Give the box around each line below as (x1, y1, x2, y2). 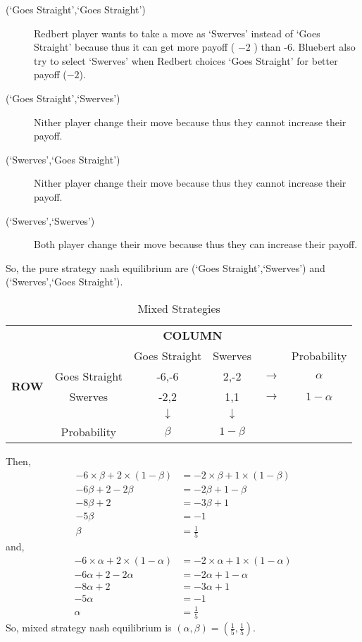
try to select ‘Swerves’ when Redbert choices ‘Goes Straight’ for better (34, 53, 338, 68)
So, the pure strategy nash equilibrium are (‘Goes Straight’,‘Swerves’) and (6, 260, 325, 275)
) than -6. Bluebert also (254, 39, 356, 54)
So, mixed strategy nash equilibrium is (6, 620, 172, 635)
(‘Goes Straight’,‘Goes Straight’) (6, 2, 146, 16)
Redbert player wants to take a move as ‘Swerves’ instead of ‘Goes (34, 25, 320, 40)
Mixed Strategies (137, 300, 220, 316)
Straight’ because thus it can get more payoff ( (34, 39, 235, 54)
